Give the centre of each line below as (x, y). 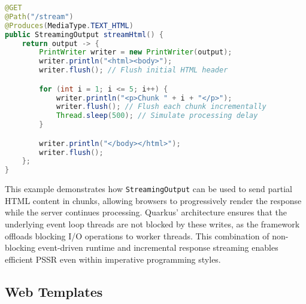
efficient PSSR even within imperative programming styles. (113, 259)
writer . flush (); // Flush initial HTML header (134, 70)
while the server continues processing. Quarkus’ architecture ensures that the (146, 212)
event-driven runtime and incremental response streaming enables (158, 247)
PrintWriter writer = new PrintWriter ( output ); (136, 52)
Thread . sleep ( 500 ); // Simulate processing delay (157, 116)
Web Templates (54, 291)
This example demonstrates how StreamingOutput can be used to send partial (149, 189)
